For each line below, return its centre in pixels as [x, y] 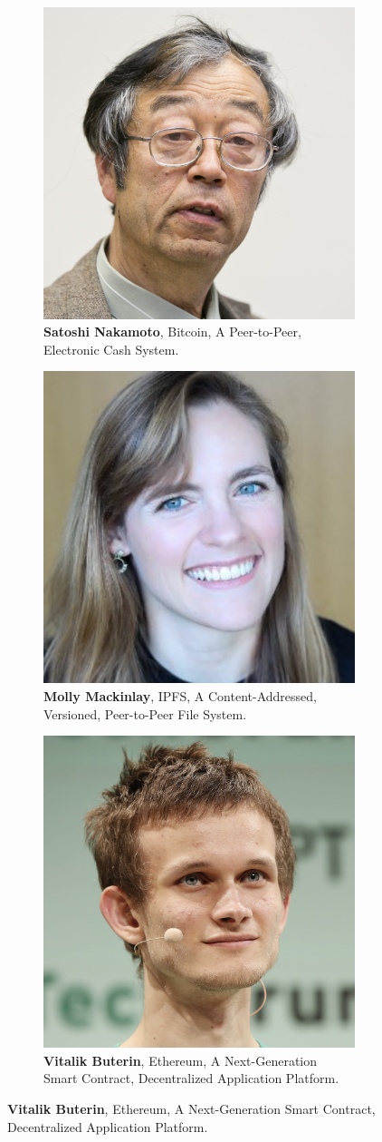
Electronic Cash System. [111, 349]
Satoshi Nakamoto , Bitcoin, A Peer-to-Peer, [172, 332]
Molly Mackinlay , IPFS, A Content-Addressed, [180, 696]
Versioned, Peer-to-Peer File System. [145, 713]
